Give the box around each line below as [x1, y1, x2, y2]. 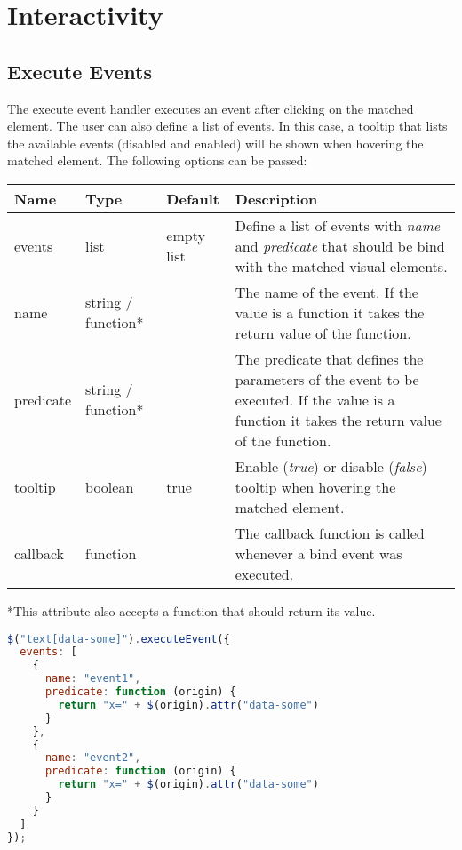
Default [166, 188, 219, 209]
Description [235, 188, 318, 209]
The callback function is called [235, 522, 425, 543]
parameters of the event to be [235, 368, 419, 389]
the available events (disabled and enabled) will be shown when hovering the [7, 133, 424, 152]
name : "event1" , [44, 672, 141, 686]
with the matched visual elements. [235, 255, 448, 277]
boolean [85, 476, 134, 497]
